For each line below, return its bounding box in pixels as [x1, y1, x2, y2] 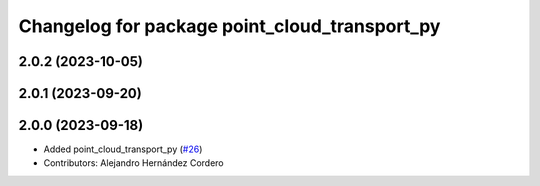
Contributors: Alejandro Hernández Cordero [43, 157, 224, 169]
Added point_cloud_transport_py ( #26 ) [43, 143, 203, 155]
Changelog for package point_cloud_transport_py [18, 15, 441, 37]
